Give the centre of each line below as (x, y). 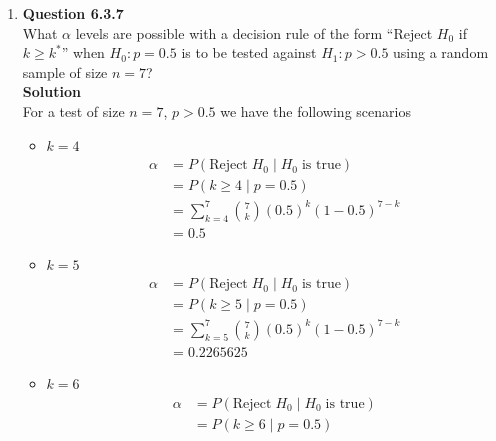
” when (83, 52)
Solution (51, 91)
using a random (441, 52)
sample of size (65, 71)
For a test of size (73, 110)
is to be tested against (249, 52)
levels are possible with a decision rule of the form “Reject (254, 32)
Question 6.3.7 (73, 13)
